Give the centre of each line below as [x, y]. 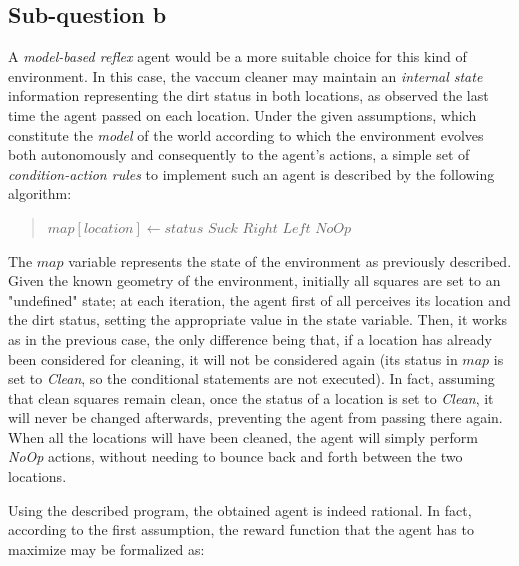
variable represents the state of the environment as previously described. [290, 260]
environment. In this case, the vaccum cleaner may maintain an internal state [245, 75]
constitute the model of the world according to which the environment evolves [246, 134]
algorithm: [40, 193]
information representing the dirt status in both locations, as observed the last [248, 95]
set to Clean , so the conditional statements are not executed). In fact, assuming [251, 378]
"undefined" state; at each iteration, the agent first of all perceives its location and [259, 299]
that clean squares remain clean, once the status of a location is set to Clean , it [251, 397]
